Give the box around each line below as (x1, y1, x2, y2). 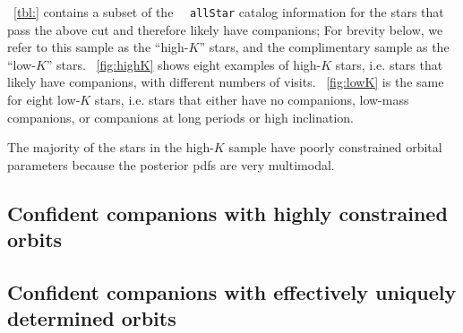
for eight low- (7, 90, 81, 109)
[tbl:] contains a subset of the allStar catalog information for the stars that (13, 3, 444, 21)
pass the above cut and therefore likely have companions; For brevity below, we (7, 20, 443, 38)
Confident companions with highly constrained (7, 199, 448, 226)
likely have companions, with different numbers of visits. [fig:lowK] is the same (7, 73, 444, 91)
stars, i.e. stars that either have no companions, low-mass (94, 90, 409, 109)
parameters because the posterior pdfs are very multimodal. (7, 155, 335, 174)
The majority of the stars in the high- (7, 138, 214, 157)
